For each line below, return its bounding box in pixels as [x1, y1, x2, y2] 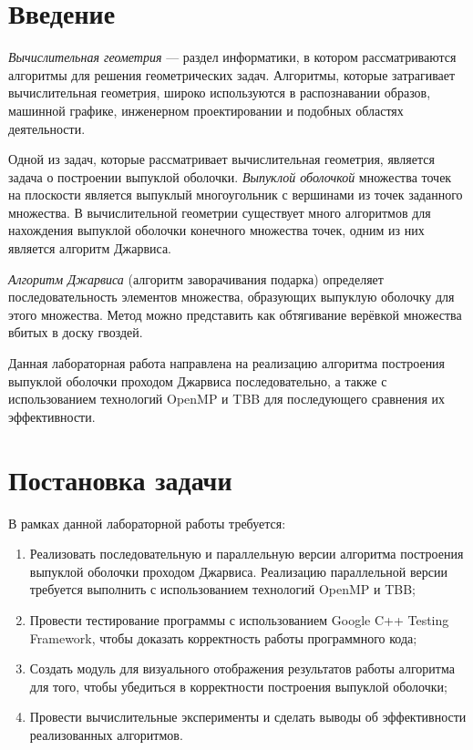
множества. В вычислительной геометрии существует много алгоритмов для [8, 202, 431, 221]
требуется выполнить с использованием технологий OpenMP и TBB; [29, 580, 416, 599]
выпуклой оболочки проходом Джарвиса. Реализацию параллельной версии [29, 561, 447, 580]
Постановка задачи [8, 460, 232, 498]
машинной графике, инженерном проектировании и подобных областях [8, 100, 404, 119]
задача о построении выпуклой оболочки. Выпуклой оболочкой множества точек [8, 167, 452, 186]
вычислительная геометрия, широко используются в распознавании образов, [8, 83, 431, 102]
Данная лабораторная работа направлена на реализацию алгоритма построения [8, 354, 446, 373]
